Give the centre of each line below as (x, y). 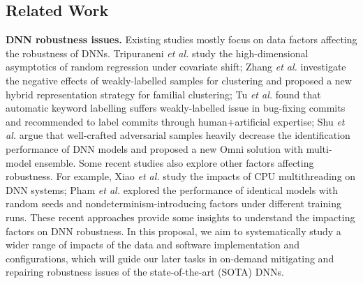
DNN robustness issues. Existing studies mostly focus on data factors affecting (181, 39)
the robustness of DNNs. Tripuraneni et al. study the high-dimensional (157, 53)
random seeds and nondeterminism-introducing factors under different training (173, 203)
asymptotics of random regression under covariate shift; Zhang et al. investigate (176, 67)
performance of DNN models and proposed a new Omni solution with (155, 148)
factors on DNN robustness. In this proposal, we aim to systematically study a (173, 231)
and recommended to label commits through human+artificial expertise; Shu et (175, 121)
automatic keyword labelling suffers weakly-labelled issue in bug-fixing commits (176, 108)
